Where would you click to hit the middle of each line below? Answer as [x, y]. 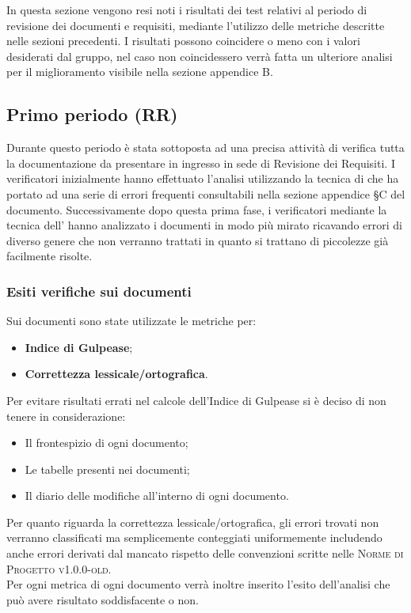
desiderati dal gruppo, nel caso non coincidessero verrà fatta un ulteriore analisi [200, 56]
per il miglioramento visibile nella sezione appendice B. [140, 72]
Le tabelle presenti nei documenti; [107, 469]
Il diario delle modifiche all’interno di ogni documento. [157, 496]
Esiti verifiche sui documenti [99, 291]
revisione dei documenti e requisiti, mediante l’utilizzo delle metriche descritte [196, 25]
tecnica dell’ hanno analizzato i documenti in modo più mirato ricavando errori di [204, 225]
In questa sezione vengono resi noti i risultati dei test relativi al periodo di [187, 9]
